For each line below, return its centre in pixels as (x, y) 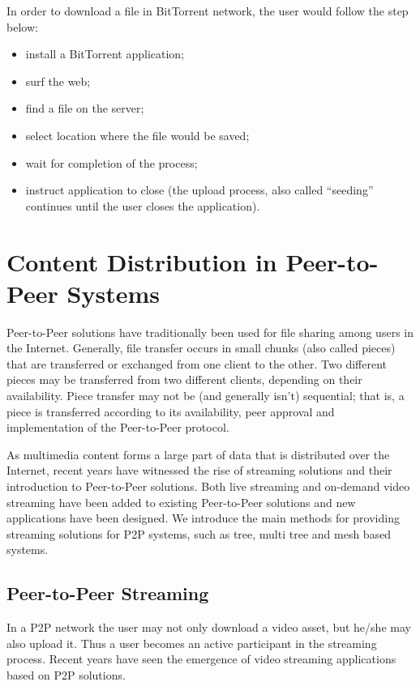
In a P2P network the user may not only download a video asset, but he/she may (209, 627)
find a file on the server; (85, 108)
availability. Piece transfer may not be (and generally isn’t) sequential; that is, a (206, 396)
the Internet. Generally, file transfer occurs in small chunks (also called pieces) (201, 348)
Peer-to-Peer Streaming (108, 593)
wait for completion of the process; (111, 162)
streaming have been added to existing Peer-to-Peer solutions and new (181, 502)
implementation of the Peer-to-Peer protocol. (118, 427)
